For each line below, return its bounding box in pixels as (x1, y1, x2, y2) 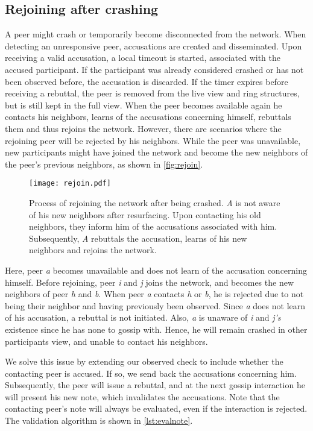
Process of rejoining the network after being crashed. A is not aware (29, 196, 280, 209)
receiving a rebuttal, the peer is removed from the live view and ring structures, (5, 87, 300, 99)
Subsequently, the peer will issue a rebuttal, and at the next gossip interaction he (5, 379, 305, 391)
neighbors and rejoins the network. (29, 244, 157, 256)
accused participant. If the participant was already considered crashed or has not (5, 63, 304, 75)
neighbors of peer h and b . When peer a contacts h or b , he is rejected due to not (5, 288, 304, 300)
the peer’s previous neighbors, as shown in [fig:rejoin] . (5, 157, 203, 170)
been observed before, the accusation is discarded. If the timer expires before (5, 75, 288, 87)
